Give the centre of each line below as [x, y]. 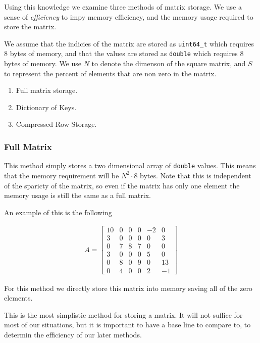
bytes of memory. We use [43, 63]
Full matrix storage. [47, 90]
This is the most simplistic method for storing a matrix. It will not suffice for [123, 314]
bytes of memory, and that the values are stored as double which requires [124, 53]
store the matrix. [30, 27]
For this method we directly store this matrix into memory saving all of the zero [128, 288]
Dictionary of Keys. [46, 107]
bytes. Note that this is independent [196, 175]
